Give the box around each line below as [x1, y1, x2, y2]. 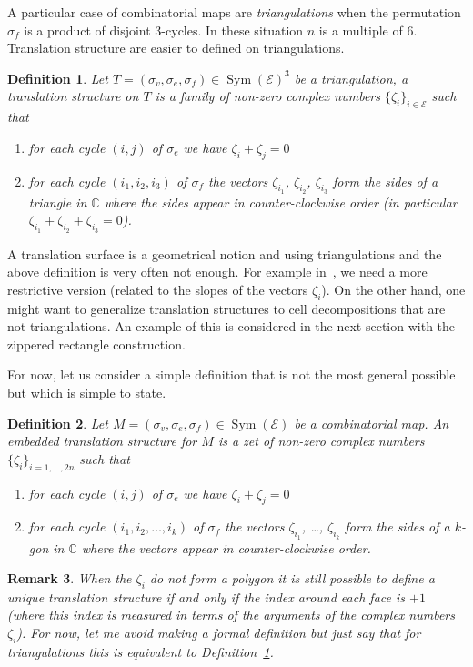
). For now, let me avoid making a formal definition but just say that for [16, 623, 421, 642]
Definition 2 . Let [7, 413, 108, 432]
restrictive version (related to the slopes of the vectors [7, 279, 308, 298]
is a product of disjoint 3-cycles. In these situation [24, 20, 304, 39]
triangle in [28, 192, 87, 211]
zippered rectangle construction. [7, 334, 186, 353]
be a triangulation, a [294, 68, 408, 87]
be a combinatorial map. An [294, 413, 449, 432]
